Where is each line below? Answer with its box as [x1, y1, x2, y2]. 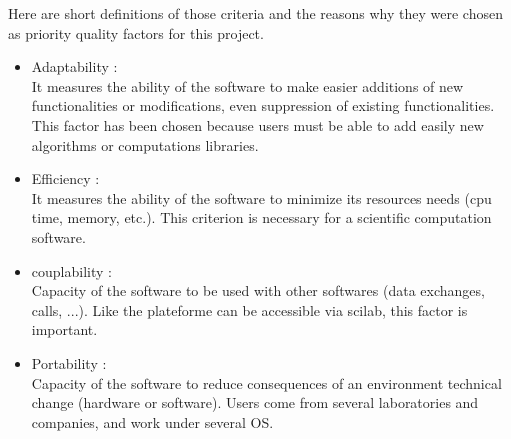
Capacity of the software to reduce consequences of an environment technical [31, 372, 502, 393]
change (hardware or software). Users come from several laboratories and [31, 392, 479, 413]
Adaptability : [31, 56, 118, 77]
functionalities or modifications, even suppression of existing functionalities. [31, 95, 495, 116]
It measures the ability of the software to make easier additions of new [31, 75, 464, 96]
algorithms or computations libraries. [31, 134, 259, 155]
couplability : [31, 260, 112, 281]
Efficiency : [31, 168, 100, 189]
